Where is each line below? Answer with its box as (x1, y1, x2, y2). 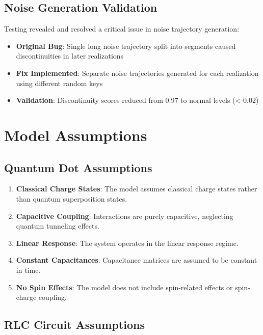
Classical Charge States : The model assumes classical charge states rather (16, 183, 257, 194)
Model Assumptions (4, 124, 147, 145)
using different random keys (16, 77, 103, 88)
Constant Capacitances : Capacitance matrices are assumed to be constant (16, 255, 257, 265)
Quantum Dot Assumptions (4, 159, 152, 175)
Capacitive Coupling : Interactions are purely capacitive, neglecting (16, 210, 233, 221)
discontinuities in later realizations (16, 50, 124, 61)
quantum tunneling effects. (16, 220, 99, 231)
